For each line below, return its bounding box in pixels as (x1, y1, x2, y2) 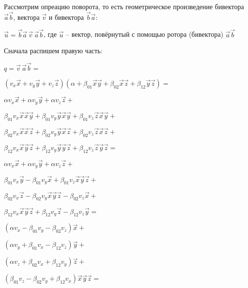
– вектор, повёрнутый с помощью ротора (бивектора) (66, 29, 223, 39)
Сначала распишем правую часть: (4, 45, 103, 56)
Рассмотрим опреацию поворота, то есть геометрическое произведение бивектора (4, 1, 244, 11)
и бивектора (48, 12, 84, 22)
